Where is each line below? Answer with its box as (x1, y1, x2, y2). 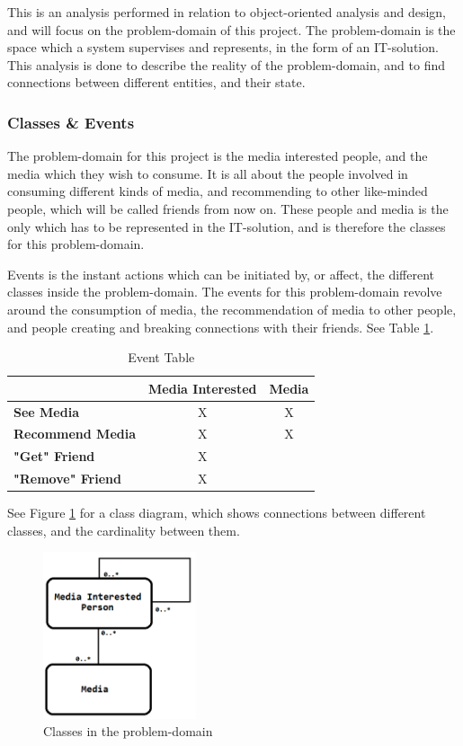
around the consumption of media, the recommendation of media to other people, (7, 299, 457, 318)
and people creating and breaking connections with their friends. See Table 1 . (7, 317, 434, 336)
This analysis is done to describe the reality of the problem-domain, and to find (7, 55, 446, 74)
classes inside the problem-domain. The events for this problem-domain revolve (7, 282, 442, 301)
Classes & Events (7, 111, 135, 133)
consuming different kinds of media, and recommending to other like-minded (7, 182, 428, 200)
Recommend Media (13, 424, 137, 443)
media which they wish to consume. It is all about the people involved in (7, 164, 408, 182)
